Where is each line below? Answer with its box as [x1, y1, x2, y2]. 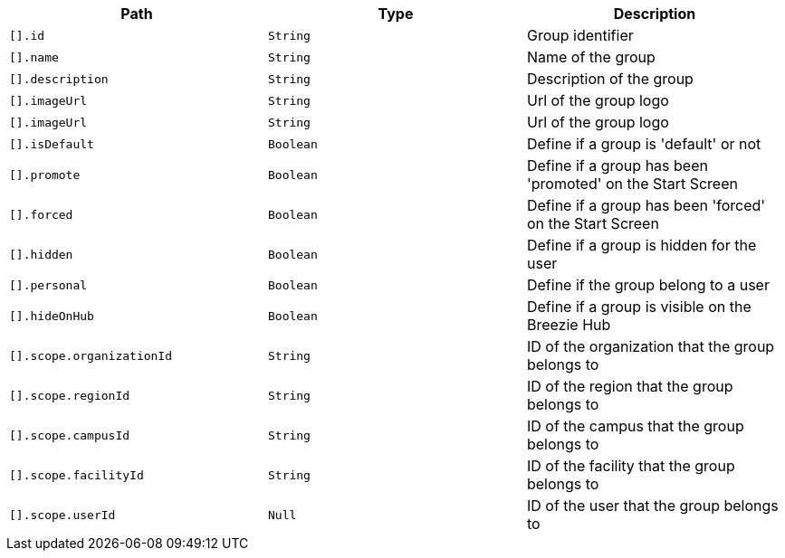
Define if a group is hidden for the [526, 236, 757, 254]
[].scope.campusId [9, 428, 130, 442]
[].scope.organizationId [9, 348, 173, 363]
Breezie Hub [526, 316, 611, 334]
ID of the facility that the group [526, 457, 735, 475]
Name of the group [526, 48, 656, 66]
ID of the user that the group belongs [526, 497, 779, 515]
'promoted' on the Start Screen [526, 175, 738, 193]
